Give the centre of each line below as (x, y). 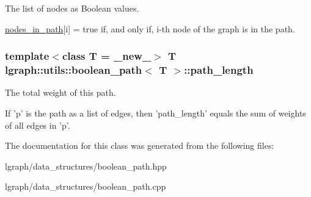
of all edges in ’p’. (38, 125)
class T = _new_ (107, 56)
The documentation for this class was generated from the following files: (140, 145)
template (27, 56)
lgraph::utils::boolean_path (74, 70)
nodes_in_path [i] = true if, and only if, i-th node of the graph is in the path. (150, 28)
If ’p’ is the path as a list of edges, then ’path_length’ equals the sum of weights (155, 113)
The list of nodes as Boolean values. (72, 8)
